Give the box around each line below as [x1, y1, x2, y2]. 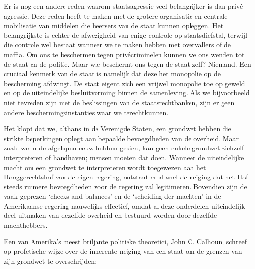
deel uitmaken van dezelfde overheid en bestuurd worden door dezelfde [4, 210, 217, 220]
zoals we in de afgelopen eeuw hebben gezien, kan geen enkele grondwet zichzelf [4, 143, 244, 153]
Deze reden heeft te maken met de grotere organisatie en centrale [31, 10, 228, 21]
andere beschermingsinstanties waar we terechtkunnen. [4, 107, 169, 117]
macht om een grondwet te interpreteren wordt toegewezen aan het [4, 162, 206, 172]
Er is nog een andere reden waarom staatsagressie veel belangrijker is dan [4, 1, 226, 11]
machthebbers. [4, 220, 48, 230]
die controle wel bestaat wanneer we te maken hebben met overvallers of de [4, 39, 231, 50]
